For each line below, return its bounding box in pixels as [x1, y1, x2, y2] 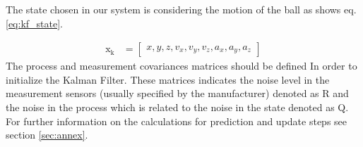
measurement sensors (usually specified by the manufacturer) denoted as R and [6, 86, 349, 101]
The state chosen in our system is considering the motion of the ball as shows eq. [6, 2, 357, 16]
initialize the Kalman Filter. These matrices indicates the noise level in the [6, 72, 330, 87]
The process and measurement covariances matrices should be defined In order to [6, 58, 357, 73]
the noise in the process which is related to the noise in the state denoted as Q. [6, 100, 349, 114]
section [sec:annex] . [6, 127, 88, 142]
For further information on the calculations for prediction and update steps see [6, 113, 347, 128]
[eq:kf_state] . [6, 15, 63, 30]
